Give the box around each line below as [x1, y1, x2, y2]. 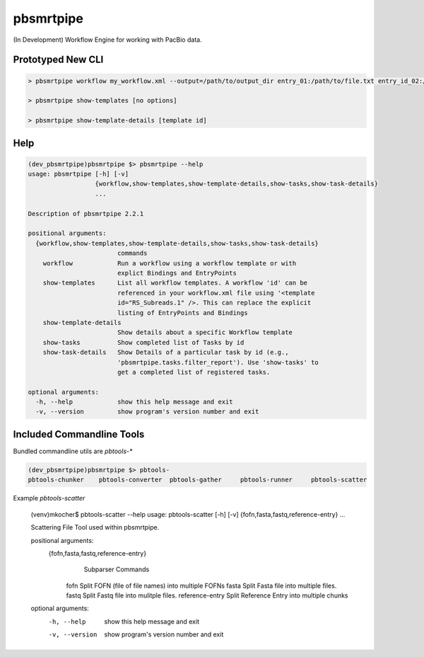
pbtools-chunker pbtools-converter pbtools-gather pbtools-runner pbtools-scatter [28, 476, 367, 484]
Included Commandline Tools [13, 428, 145, 440]
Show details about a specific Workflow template [117, 328, 293, 336]
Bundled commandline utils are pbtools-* [13, 447, 133, 455]
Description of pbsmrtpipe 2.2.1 [28, 210, 144, 217]
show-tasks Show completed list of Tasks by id [42, 338, 245, 346]
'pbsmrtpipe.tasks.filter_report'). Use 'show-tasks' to [117, 358, 319, 366]
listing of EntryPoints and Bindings [117, 309, 248, 316]
